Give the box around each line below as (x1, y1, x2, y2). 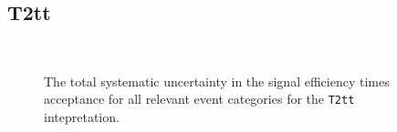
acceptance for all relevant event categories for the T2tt (44, 89, 355, 108)
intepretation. (44, 107, 120, 127)
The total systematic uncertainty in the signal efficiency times (44, 71, 390, 90)
